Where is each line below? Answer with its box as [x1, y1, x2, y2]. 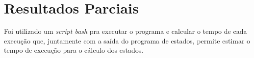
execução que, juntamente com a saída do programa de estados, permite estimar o [4, 35, 251, 45]
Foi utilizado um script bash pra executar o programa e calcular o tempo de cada [4, 26, 247, 36]
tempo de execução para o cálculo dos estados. [4, 45, 144, 55]
